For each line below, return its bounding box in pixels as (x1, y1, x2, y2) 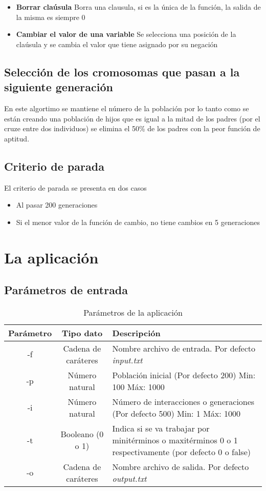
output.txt (112, 472, 147, 484)
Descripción (112, 326, 161, 339)
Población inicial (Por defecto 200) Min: (112, 369, 256, 381)
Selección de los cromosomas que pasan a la (4, 64, 240, 79)
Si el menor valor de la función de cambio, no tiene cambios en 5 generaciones (16, 216, 260, 227)
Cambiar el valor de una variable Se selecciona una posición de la (16, 29, 236, 39)
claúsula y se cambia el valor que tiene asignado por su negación (16, 38, 218, 49)
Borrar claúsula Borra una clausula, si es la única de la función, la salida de (16, 2, 261, 12)
